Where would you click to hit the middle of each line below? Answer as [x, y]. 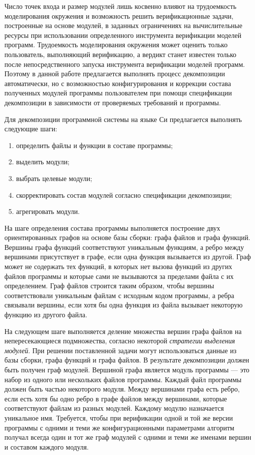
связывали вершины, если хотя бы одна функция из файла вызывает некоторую [124, 305]
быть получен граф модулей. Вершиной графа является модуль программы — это [127, 369]
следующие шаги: [31, 129]
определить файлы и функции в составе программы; [94, 145]
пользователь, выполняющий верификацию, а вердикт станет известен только [121, 54]
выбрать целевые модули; [54, 178]
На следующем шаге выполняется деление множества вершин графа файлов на [123, 331]
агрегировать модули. [48, 211]
